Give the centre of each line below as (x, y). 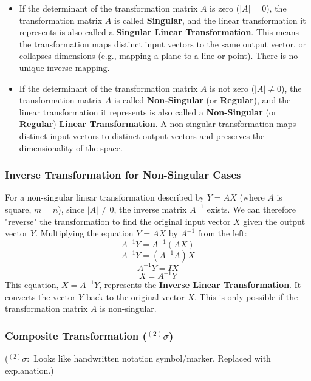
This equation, (32, 285)
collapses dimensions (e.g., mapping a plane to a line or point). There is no (159, 56)
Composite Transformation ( (76, 335)
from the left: (222, 233)
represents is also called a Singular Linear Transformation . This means (159, 32)
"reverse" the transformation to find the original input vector (118, 221)
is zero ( (225, 8)
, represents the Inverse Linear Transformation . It (200, 285)
